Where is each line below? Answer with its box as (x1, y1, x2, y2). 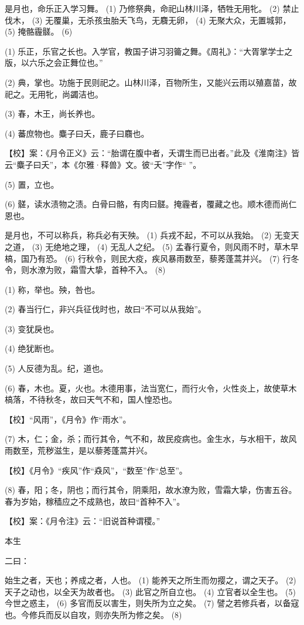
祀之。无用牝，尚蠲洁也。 (5, 87, 103, 100)
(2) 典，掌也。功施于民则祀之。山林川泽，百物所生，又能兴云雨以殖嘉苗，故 (5, 76, 297, 88)
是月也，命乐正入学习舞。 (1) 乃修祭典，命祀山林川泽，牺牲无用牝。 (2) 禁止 (5, 2, 299, 14)
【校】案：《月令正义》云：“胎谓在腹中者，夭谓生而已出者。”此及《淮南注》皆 (5, 147, 300, 159)
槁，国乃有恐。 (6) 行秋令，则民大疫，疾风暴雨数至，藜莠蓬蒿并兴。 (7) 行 (5, 252, 291, 264)
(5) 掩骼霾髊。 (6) (5, 25, 73, 38)
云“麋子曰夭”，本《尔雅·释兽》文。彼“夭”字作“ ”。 (5, 158, 201, 170)
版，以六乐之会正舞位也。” (5, 56, 103, 69)
